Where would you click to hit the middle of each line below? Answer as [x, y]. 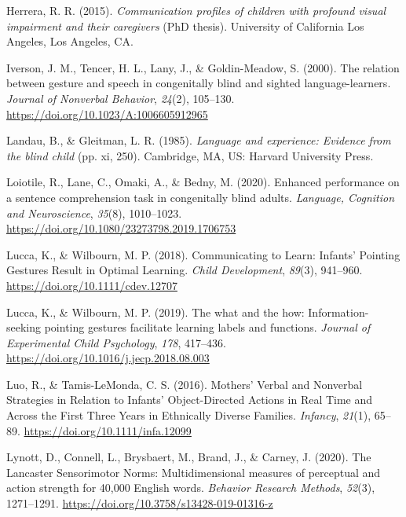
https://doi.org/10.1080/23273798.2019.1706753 [121, 228]
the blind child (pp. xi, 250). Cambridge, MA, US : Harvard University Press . [190, 155]
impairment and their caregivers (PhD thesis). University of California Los [185, 26]
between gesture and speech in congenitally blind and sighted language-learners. [199, 83]
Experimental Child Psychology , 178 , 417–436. [116, 342]
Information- [338, 312]
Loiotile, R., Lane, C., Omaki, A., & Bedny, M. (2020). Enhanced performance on [203, 182]
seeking [24, 327]
